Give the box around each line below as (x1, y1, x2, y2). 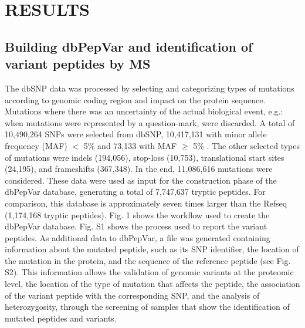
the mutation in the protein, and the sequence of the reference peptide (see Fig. (5, 254, 291, 266)
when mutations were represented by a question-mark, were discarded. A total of (5, 116, 295, 129)
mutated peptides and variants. (5, 312, 117, 324)
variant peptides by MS (5, 55, 151, 73)
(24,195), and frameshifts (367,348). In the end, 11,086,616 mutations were (5, 163, 273, 175)
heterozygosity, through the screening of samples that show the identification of (5, 300, 290, 313)
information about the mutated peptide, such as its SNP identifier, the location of (5, 243, 299, 255)
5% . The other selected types (193, 139, 300, 151)
